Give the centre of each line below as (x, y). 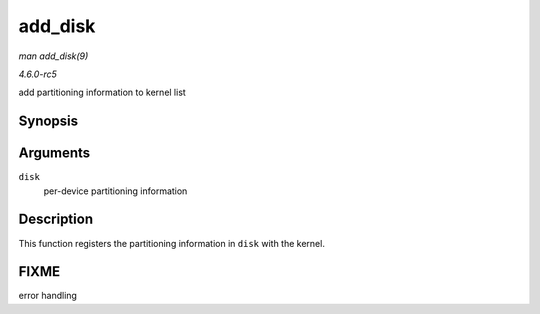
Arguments (54, 153)
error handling (47, 296)
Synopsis (48, 121)
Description (56, 219)
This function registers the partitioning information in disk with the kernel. (171, 243)
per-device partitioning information (115, 191)
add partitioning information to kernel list (102, 92)
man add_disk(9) (53, 56)
